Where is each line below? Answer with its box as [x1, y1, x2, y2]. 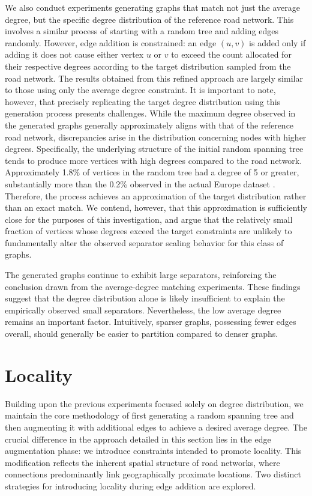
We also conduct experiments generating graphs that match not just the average [5, 1, 300, 13]
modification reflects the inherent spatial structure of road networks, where [5, 456, 280, 468]
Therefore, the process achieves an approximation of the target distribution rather [5, 189, 307, 202]
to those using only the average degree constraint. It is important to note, [5, 83, 276, 96]
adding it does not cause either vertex [5, 48, 144, 61]
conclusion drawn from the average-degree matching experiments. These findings [5, 280, 301, 292]
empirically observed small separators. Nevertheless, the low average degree [5, 303, 281, 316]
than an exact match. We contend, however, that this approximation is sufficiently [5, 201, 307, 214]
